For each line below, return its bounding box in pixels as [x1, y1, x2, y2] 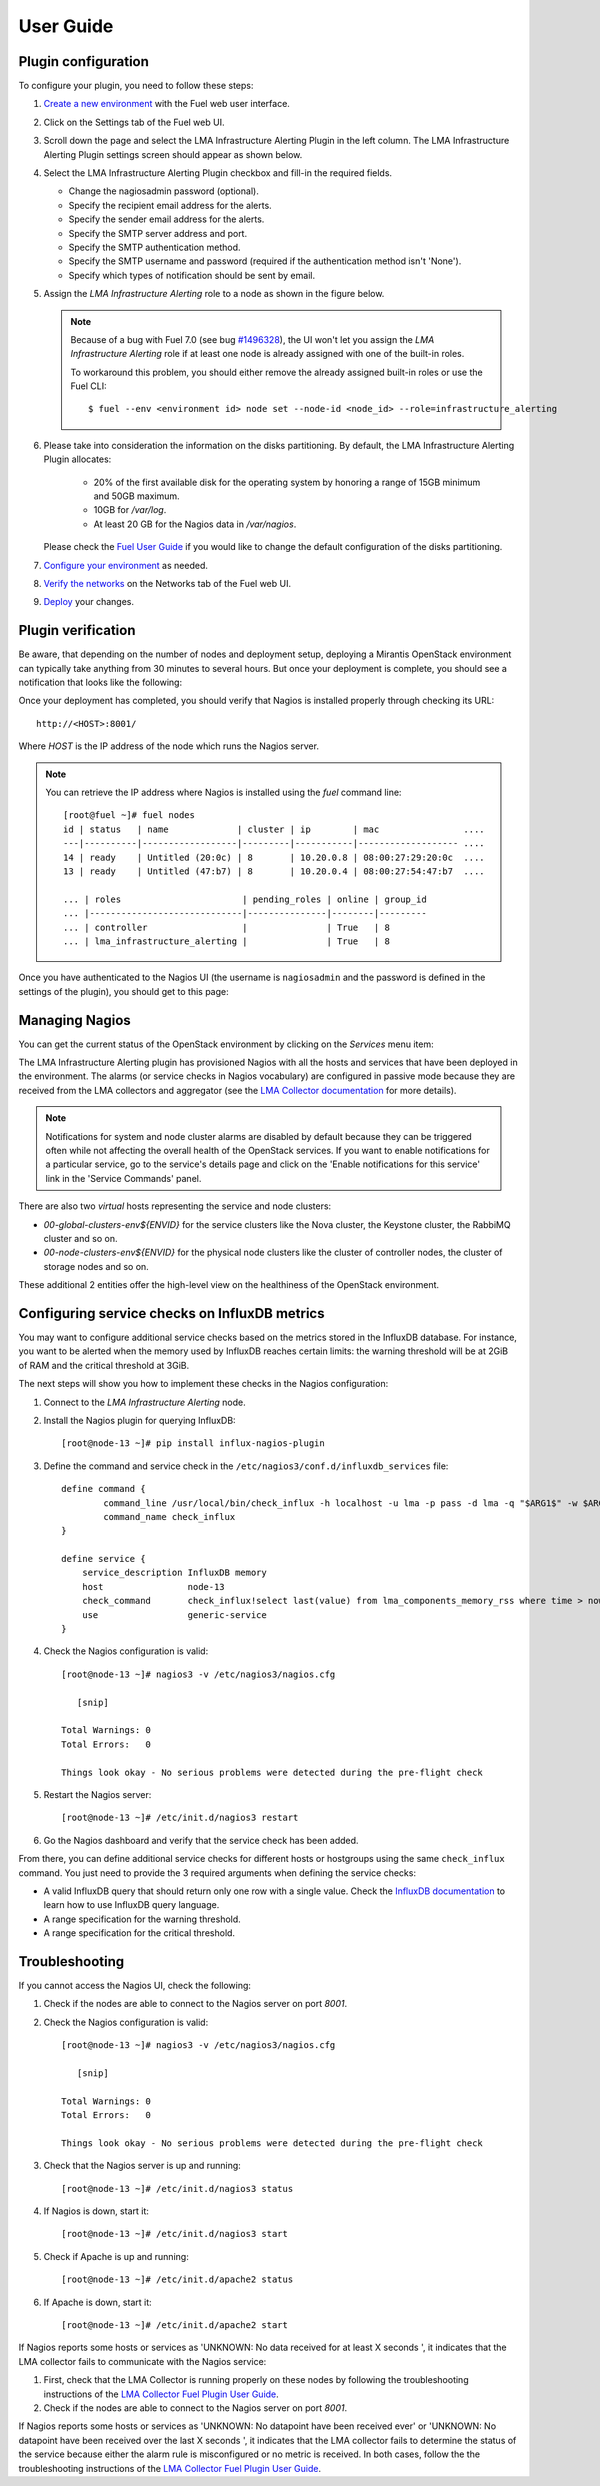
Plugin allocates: [43, 453, 112, 465]
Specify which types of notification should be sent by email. [68, 269, 315, 281]
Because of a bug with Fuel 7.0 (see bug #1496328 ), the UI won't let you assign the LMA [70, 333, 435, 345]
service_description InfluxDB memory [81, 1567, 267, 1579]
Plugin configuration [18, 53, 150, 70]
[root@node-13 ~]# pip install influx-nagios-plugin [61, 1438, 325, 1449]
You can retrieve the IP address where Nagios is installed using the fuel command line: [45, 786, 402, 799]
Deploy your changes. [43, 596, 135, 608]
